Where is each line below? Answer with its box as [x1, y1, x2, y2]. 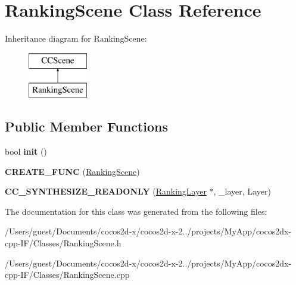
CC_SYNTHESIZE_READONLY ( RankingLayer [5, 185, 207, 198]
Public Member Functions [5, 117, 168, 136]
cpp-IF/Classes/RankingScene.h [5, 237, 121, 249]
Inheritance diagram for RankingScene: [5, 32, 147, 45]
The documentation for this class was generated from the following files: [5, 205, 267, 217]
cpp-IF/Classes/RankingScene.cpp [5, 268, 130, 281]
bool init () [5, 145, 47, 158]
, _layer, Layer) [213, 185, 271, 198]
